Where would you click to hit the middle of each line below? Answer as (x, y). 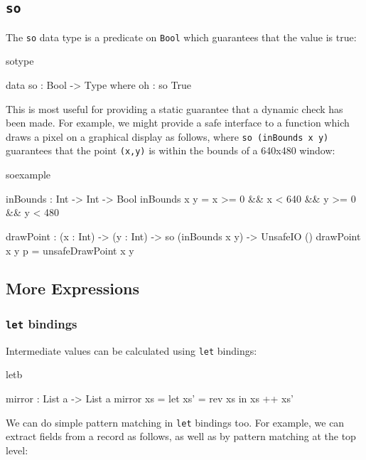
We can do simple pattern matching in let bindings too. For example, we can (175, 422)
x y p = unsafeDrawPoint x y (70, 250)
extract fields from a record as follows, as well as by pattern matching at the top (181, 436)
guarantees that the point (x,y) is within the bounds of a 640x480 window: (171, 150)
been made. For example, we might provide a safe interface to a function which (178, 123)
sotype (20, 61)
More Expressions (72, 288)
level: (17, 450)
